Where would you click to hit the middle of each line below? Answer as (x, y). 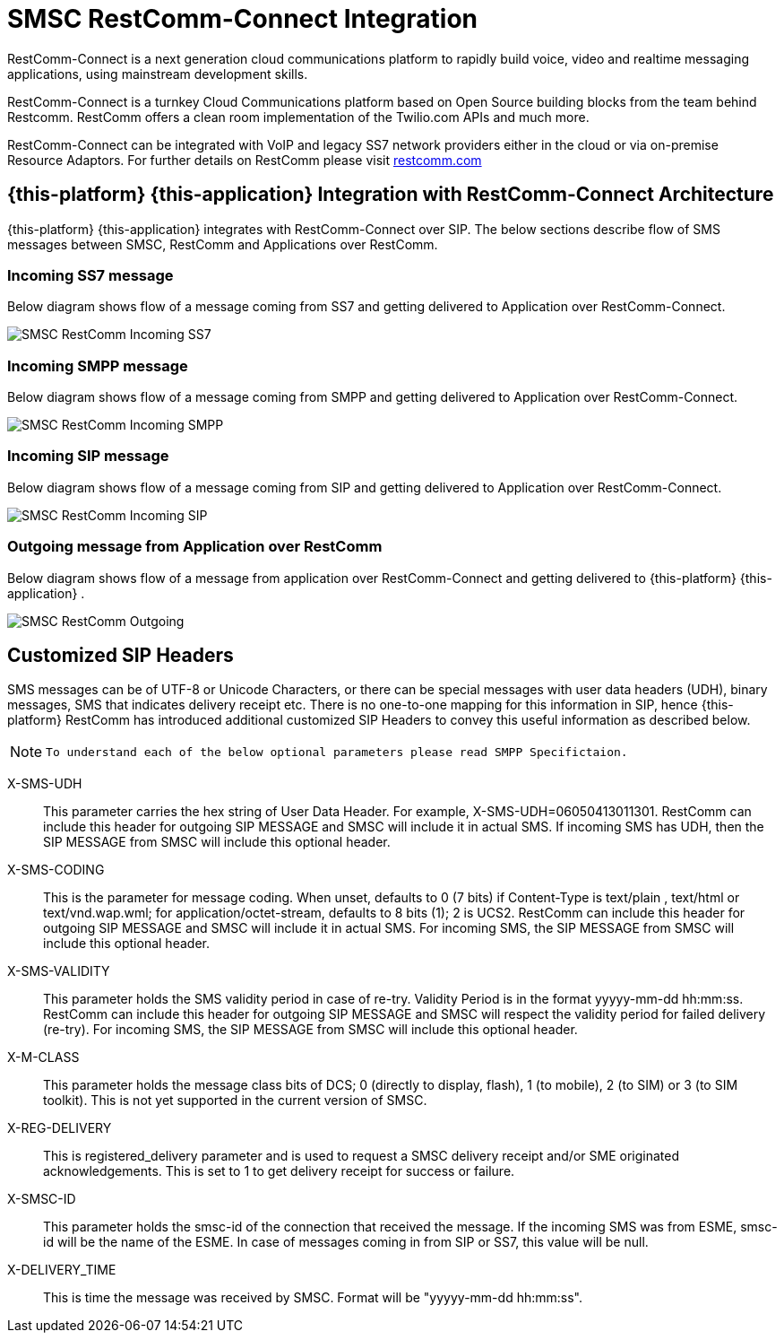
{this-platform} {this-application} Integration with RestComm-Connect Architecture (391, 195)
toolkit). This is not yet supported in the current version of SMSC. (235, 1101)
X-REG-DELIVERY (60, 1128)
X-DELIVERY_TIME (62, 1270)
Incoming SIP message (88, 456)
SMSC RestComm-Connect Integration (242, 19)
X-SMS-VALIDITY (59, 971)
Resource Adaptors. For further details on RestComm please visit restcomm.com (245, 160)
